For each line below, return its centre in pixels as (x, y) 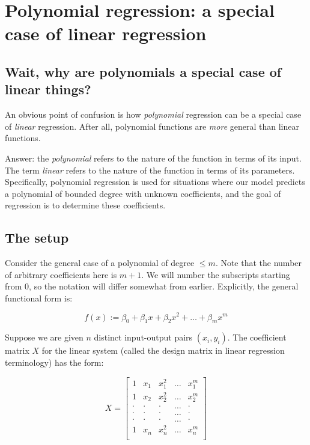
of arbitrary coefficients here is (61, 274)
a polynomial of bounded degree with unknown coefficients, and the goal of (143, 193)
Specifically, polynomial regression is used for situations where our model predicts (155, 182)
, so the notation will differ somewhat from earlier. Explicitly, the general (164, 286)
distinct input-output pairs (143, 337)
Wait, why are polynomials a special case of (143, 71)
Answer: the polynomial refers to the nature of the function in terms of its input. (153, 158)
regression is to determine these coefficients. (85, 205)
